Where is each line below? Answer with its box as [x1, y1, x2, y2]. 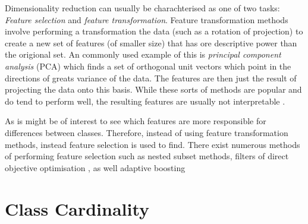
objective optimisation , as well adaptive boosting [5, 161, 186, 173]
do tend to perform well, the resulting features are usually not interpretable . [5, 94, 285, 107]
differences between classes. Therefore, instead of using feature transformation [5, 126, 288, 138]
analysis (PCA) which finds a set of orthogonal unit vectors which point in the [5, 59, 291, 72]
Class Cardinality [5, 196, 150, 220]
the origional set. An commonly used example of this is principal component [5, 48, 281, 61]
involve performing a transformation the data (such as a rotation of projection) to [5, 25, 303, 37]
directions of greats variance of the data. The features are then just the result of [5, 71, 297, 84]
